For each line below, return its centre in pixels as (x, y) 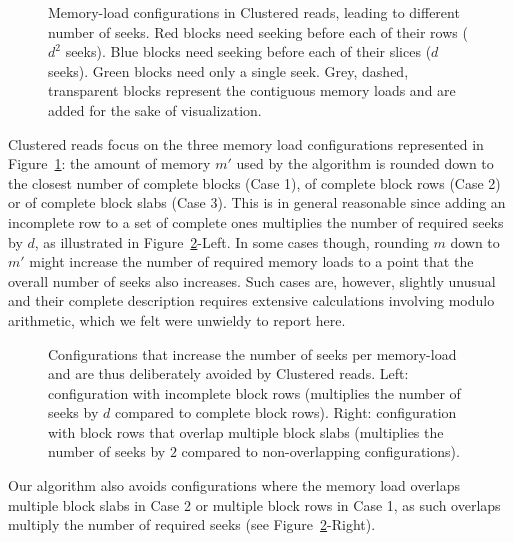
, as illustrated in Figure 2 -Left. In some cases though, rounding (231, 241)
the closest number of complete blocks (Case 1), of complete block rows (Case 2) (254, 182)
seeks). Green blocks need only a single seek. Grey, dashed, (228, 70)
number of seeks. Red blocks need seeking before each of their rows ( (258, 31)
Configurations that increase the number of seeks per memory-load (252, 353)
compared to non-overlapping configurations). (320, 451)
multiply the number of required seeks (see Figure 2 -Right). (192, 524)
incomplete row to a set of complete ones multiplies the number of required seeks (256, 221)
